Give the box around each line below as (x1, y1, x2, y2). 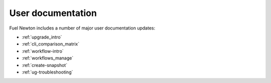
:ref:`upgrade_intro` (22, 34, 62, 40)
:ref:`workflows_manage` (22, 55, 74, 61)
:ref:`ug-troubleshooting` (22, 69, 73, 75)
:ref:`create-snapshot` (22, 62, 68, 68)
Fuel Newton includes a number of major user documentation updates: (9, 25, 156, 31)
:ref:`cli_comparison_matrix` (22, 41, 80, 47)
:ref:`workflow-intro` (22, 48, 64, 54)
